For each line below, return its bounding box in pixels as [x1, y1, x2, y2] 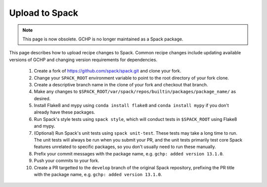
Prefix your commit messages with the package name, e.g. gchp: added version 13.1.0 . [34, 150, 224, 156]
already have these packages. [34, 109, 95, 115]
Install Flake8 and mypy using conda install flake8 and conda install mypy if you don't [34, 103, 229, 109]
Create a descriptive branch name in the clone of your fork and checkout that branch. [34, 81, 208, 87]
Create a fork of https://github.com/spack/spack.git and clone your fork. [34, 68, 181, 74]
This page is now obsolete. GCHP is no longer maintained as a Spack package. [22, 36, 183, 42]
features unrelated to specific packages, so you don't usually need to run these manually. [34, 144, 216, 150]
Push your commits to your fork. [34, 158, 100, 164]
